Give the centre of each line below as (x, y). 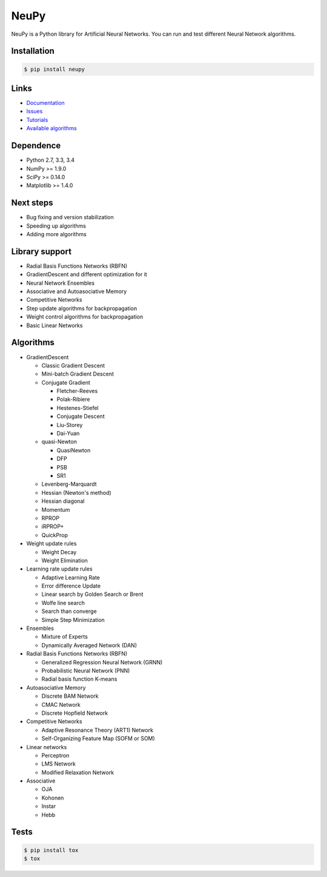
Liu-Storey (70, 425)
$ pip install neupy (54, 69)
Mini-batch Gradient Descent (78, 374)
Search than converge (69, 611)
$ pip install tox (51, 850)
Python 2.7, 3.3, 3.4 (51, 160)
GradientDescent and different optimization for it (87, 274)
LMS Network (58, 764)
